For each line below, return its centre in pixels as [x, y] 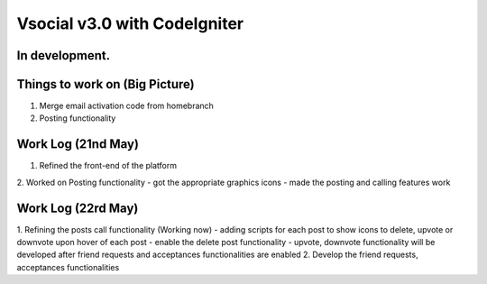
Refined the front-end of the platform [108, 166]
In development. [64, 55]
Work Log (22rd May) [78, 208]
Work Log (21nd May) [78, 144]
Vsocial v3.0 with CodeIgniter [130, 23]
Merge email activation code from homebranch [126, 106]
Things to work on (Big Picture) [106, 84]
